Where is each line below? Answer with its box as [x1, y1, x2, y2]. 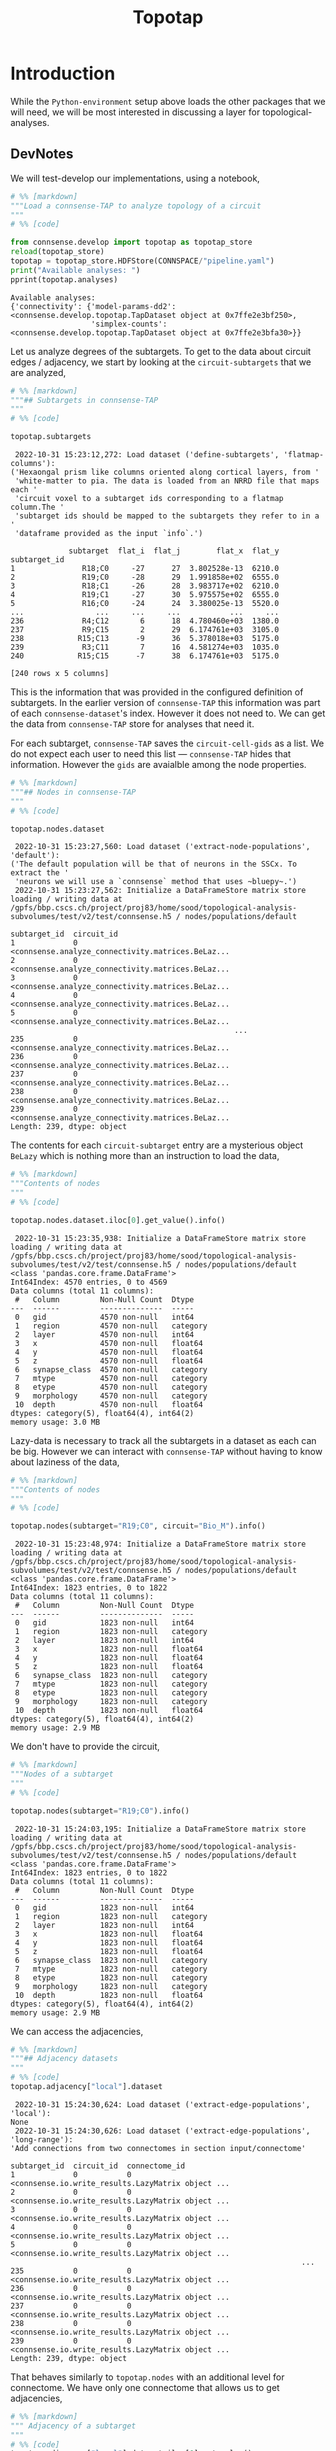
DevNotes [10, 146, 74, 163]
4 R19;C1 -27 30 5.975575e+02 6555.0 [10, 590, 280, 600]
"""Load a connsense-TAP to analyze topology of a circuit [10, 201, 262, 211]
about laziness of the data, [10, 1456, 120, 1468]
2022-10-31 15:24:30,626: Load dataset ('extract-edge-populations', [14, 2126, 311, 2136]
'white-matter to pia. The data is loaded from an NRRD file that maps [14, 476, 320, 486]
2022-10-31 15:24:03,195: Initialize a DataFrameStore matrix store [14, 1824, 307, 1834]
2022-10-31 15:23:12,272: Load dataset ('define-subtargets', [14, 450, 280, 460]
